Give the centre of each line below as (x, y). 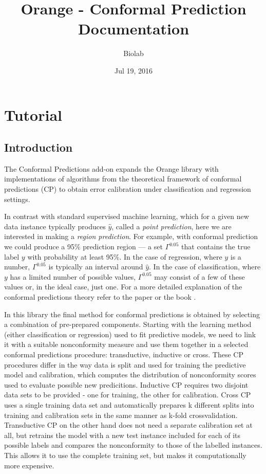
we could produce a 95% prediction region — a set (83, 247)
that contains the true (216, 247)
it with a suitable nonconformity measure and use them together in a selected (126, 344)
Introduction (39, 147)
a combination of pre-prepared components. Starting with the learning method (128, 324)
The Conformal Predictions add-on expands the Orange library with (111, 168)
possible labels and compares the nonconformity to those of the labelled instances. (133, 445)
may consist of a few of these (199, 276)
